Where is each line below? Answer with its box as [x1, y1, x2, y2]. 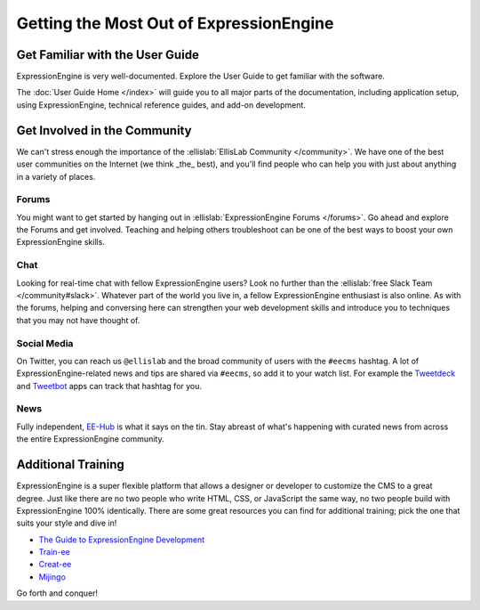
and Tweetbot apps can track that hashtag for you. [16, 380, 203, 391]
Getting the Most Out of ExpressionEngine [16, 13, 334, 33]
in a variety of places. [16, 171, 96, 182]
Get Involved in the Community [16, 123, 192, 138]
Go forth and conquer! [16, 588, 98, 598]
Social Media [16, 337, 74, 349]
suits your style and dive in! [16, 517, 117, 529]
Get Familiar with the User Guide [16, 47, 200, 62]
